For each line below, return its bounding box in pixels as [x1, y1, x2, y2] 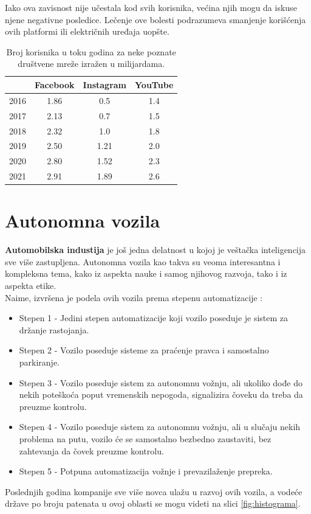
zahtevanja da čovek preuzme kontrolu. [19, 444, 164, 457]
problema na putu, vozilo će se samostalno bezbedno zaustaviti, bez [19, 432, 272, 445]
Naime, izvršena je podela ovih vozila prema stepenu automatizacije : [5, 291, 263, 304]
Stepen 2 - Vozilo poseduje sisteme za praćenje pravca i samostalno [19, 344, 269, 356]
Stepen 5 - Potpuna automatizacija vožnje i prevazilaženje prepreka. [19, 465, 273, 478]
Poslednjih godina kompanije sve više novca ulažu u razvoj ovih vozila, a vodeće [5, 485, 302, 498]
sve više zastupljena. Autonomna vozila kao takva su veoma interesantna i [5, 255, 281, 268]
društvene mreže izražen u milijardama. [18, 57, 165, 70]
